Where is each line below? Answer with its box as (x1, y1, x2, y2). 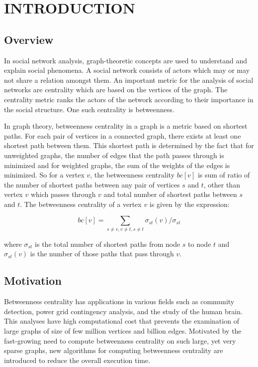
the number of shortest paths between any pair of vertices (4, 179, 180, 189)
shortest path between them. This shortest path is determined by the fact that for (4, 140, 254, 151)
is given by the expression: (149, 198, 230, 209)
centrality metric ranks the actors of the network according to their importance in (4, 94, 254, 104)
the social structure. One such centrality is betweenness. (4, 104, 174, 114)
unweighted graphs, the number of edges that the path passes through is (4, 150, 224, 160)
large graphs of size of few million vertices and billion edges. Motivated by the (4, 325, 242, 336)
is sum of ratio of (197, 170, 250, 180)
